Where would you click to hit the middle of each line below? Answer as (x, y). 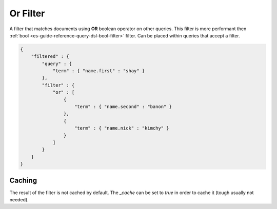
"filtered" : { (50, 57)
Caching (23, 180)
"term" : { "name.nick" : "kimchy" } (122, 128)
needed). (19, 200)
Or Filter (27, 13)
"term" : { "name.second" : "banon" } (123, 107)
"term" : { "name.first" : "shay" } (99, 71)
